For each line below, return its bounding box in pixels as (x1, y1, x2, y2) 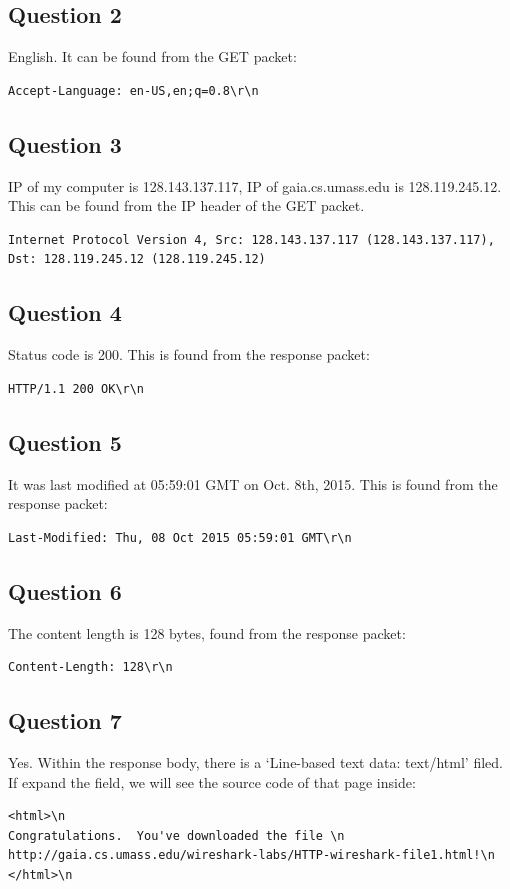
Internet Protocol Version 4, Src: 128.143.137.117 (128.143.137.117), (8, 232, 495, 247)
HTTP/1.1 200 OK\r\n (8, 381, 145, 396)
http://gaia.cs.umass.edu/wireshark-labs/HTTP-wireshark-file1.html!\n (8, 848, 495, 863)
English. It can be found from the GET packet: (8, 46, 297, 67)
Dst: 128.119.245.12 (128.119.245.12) (8, 252, 266, 267)
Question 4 (8, 297, 122, 328)
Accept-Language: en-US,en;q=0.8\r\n (8, 83, 259, 98)
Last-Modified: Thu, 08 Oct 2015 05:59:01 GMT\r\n (8, 530, 352, 545)
